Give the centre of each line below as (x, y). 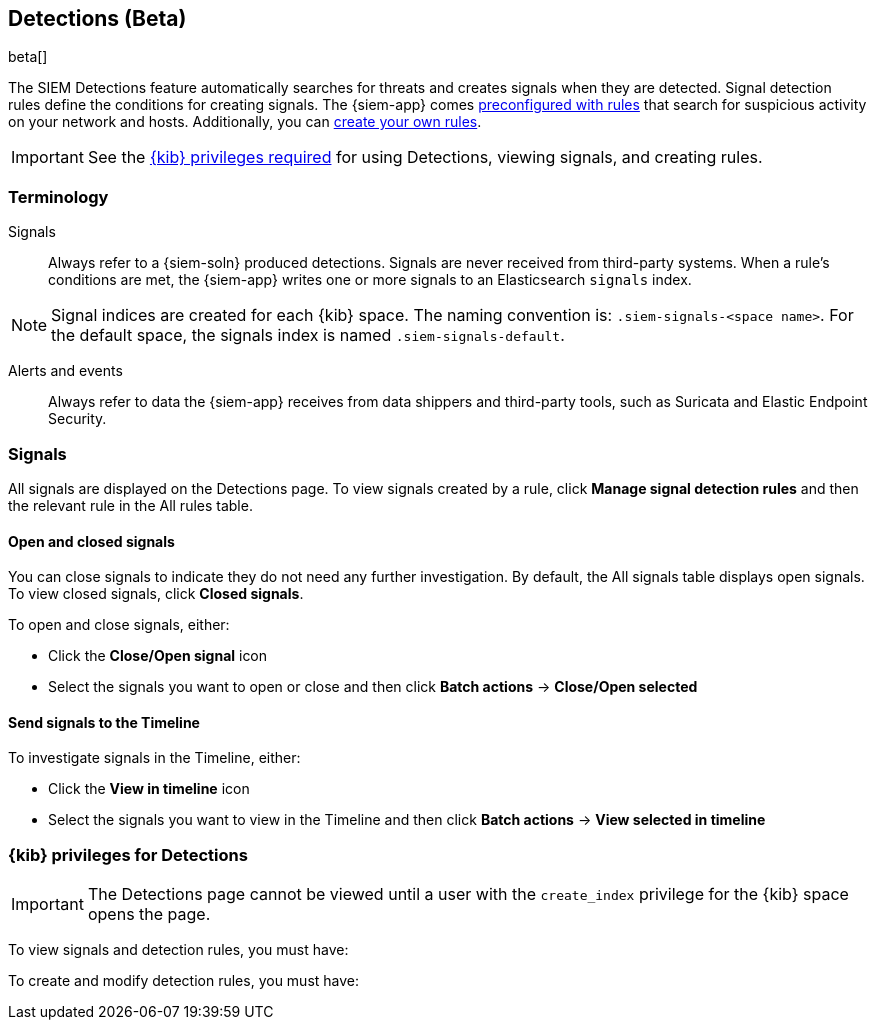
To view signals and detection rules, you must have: (178, 950)
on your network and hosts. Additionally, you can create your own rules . (245, 122)
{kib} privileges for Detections (128, 854)
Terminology (58, 196)
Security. (77, 419)
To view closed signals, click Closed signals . (156, 594)
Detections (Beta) (97, 18)
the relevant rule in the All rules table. (130, 505)
